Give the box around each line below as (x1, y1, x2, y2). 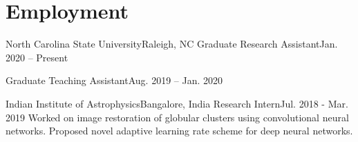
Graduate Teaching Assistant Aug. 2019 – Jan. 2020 (6, 73, 223, 88)
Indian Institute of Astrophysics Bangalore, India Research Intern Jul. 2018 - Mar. (6, 96, 348, 110)
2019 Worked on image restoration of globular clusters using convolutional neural (6, 110, 349, 124)
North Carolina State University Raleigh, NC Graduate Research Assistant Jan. (6, 37, 338, 51)
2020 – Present (6, 50, 68, 64)
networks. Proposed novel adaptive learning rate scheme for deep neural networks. (6, 123, 353, 138)
